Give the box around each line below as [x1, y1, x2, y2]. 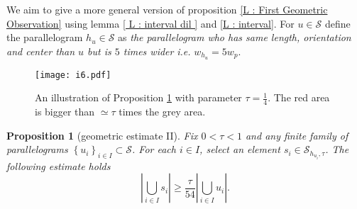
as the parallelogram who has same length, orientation [118, 30, 351, 45]
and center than [6, 43, 75, 58]
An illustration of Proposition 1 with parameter [35, 90, 242, 105]
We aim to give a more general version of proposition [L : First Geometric [6, 2, 328, 16]
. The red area [268, 90, 330, 105]
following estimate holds [6, 158, 111, 173]
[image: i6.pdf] [35, 69, 111, 80]
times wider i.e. [123, 43, 191, 58]
